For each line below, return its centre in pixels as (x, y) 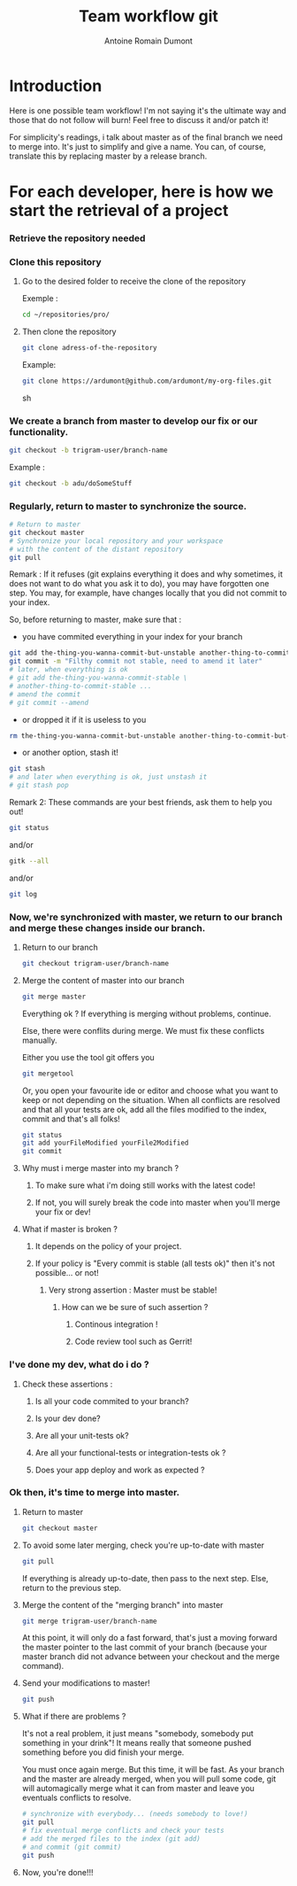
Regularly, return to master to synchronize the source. (128, 506)
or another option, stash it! (70, 753)
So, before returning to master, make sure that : (95, 620)
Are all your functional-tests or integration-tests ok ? (130, 1452)
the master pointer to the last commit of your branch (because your (145, 1647)
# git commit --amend (49, 702)
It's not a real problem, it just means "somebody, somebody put (137, 1734)
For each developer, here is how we (141, 191)
